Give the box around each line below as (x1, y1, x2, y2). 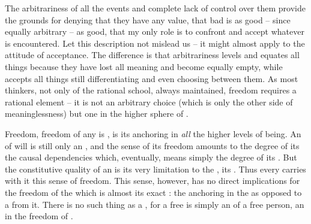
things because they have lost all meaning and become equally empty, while (5, 60, 283, 72)
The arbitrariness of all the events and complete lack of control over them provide (5, 2, 306, 14)
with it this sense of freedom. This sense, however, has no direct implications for (5, 174, 300, 187)
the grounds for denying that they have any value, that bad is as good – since (5, 13, 291, 26)
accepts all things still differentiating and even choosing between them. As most (5, 72, 298, 84)
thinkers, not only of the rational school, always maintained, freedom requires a (5, 84, 297, 96)
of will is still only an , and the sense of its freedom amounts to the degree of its (5, 139, 300, 152)
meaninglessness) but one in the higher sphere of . (5, 107, 189, 120)
